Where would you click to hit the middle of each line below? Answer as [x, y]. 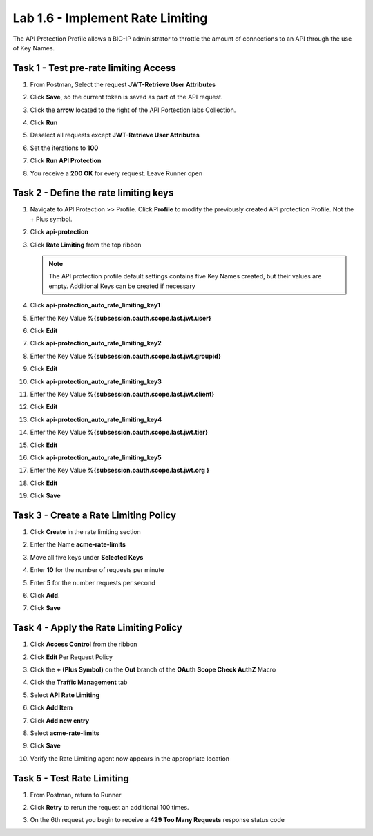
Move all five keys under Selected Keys [87, 557]
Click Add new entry [60, 720]
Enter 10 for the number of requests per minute [97, 570]
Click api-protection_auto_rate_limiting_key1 [95, 305]
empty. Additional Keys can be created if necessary [122, 286]
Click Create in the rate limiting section [85, 531]
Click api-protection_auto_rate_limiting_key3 [96, 381]
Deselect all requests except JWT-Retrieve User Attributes [115, 135]
